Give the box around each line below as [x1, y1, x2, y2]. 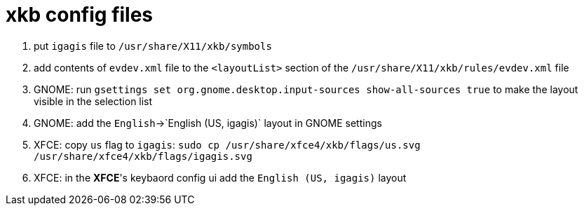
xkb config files [6, 3, 154, 27]
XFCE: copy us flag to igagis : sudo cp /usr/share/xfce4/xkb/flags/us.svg [34, 138, 421, 151]
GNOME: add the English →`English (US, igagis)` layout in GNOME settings [34, 116, 382, 129]
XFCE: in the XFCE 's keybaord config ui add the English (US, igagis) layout [34, 171, 407, 184]
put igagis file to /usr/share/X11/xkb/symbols [34, 39, 272, 52]
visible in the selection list [34, 95, 153, 107]
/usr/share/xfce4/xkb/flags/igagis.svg [34, 150, 252, 162]
